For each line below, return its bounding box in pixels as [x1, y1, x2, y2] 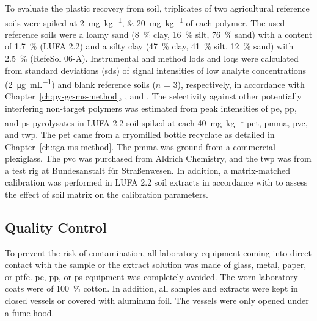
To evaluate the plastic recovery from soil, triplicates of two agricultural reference [5, 2, 310, 14]
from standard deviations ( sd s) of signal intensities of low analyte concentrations [5, 63, 307, 76]
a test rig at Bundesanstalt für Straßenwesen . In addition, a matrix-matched [5, 164, 290, 176]
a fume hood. [5, 306, 54, 319]
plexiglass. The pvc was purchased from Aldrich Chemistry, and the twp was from [5, 152, 312, 165]
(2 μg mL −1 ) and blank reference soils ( [5, 76, 156, 90]
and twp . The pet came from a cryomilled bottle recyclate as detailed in [5, 128, 275, 140]
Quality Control [5, 217, 107, 236]
